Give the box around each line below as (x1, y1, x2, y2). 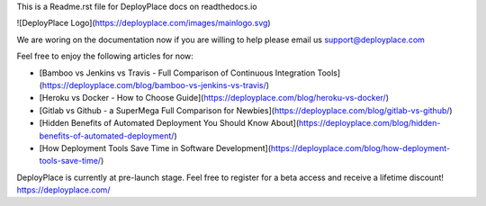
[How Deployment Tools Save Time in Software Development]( (39, 142, 272, 153)
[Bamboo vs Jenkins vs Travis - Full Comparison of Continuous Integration (39, 67, 316, 78)
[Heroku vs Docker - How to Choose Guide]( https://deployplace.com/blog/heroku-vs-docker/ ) (39, 93, 390, 103)
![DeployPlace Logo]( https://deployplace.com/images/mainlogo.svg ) (16, 18, 271, 29)
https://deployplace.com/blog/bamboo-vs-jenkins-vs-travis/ (41, 79, 267, 90)
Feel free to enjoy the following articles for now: (16, 50, 193, 62)
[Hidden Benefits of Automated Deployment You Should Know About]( (39, 118, 300, 129)
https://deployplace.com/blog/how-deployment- (270, 142, 450, 153)
